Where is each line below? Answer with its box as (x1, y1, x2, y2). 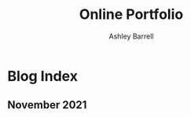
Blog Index (7, 67, 78, 85)
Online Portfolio (79, 5, 184, 24)
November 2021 (7, 98, 87, 112)
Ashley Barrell (108, 31, 154, 41)
